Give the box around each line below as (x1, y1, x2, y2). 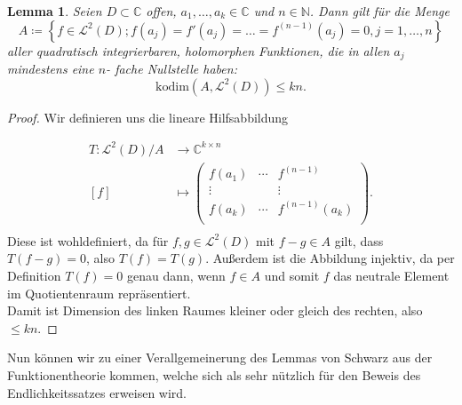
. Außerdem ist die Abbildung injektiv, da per (205, 249, 455, 267)
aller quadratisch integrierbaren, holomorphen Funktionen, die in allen (7, 41, 390, 60)
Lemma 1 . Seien (7, 2, 102, 20)
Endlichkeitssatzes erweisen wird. (7, 383, 187, 401)
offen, (146, 2, 177, 20)
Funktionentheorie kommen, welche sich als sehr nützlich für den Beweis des (7, 366, 421, 385)
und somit (264, 266, 320, 285)
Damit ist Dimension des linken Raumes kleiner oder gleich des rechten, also (7, 301, 423, 320)
